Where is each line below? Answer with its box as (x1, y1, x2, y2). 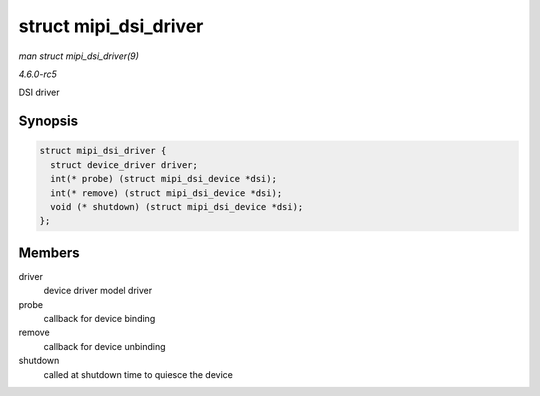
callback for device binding (43, 312, 156, 324)
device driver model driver (43, 285, 153, 297)
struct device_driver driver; (50, 159, 199, 170)
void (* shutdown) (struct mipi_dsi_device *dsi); (50, 201, 304, 212)
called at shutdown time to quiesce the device (43, 368, 234, 380)
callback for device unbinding (43, 340, 166, 352)
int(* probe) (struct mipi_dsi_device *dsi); (50, 173, 277, 185)
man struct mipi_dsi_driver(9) (18, 50, 140, 62)
